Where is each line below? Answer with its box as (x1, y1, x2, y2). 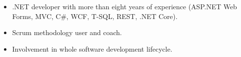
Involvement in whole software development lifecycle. (12, 43, 173, 54)
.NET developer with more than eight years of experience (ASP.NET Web (12, 1, 237, 11)
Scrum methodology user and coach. (12, 27, 122, 38)
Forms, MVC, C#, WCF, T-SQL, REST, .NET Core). (12, 11, 178, 21)
